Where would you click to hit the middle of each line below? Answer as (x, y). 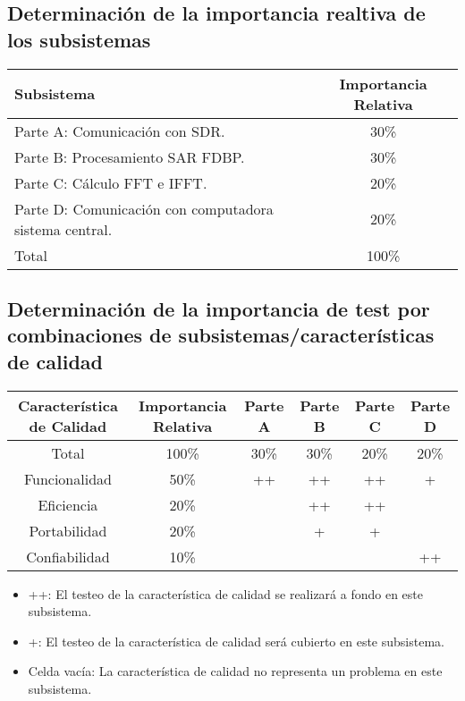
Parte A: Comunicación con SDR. (120, 131)
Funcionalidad (68, 478)
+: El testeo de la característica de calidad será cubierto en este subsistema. (236, 641)
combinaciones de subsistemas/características (221, 335)
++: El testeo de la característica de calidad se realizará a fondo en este (226, 593)
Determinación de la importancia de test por (219, 308)
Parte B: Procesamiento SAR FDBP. (130, 156)
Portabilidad (68, 530)
